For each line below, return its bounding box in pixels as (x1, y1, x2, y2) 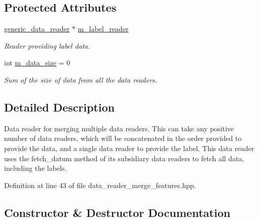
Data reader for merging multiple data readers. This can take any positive (4, 123, 234, 133)
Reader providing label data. (4, 40, 90, 51)
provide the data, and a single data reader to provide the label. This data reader (4, 142, 254, 153)
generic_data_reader (4, 23, 70, 34)
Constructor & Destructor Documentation (4, 204, 231, 220)
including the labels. (4, 163, 67, 173)
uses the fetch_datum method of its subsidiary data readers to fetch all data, (4, 153, 244, 163)
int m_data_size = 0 (4, 57, 70, 68)
